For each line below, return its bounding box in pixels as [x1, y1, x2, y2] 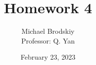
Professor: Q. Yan [21, 35, 75, 45]
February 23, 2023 [20, 52, 76, 62]
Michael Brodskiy [21, 26, 75, 36]
